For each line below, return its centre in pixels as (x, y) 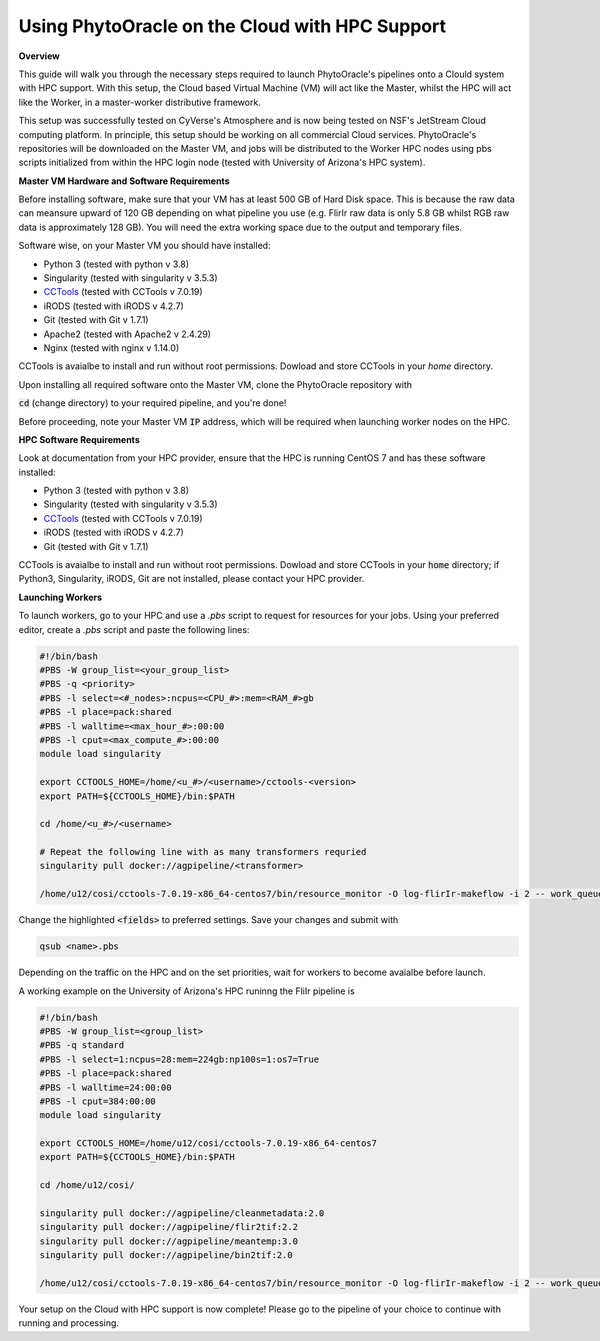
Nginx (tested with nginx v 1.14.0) (111, 347)
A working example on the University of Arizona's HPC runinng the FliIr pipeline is (186, 991)
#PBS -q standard (82, 1045)
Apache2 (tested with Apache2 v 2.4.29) (127, 334)
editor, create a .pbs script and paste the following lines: (134, 629)
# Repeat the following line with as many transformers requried (203, 852)
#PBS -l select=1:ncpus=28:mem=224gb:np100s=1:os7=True (179, 1059)
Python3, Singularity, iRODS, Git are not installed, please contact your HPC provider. (191, 579)
